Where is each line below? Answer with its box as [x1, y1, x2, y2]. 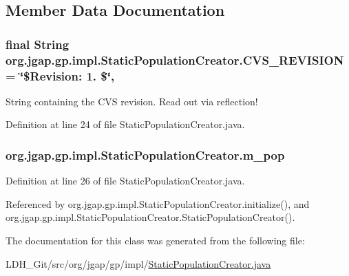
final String [6, 35, 70, 52]
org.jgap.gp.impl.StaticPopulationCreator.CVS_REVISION [6, 51, 344, 68]
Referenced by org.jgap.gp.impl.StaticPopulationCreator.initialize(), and [6, 196, 310, 211]
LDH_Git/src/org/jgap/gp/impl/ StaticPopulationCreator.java [6, 256, 271, 270]
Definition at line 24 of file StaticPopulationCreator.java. [6, 117, 245, 131]
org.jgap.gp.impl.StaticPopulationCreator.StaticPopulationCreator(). [6, 210, 295, 224]
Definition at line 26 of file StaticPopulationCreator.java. [6, 173, 245, 188]
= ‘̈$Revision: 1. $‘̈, [6, 67, 115, 84]
